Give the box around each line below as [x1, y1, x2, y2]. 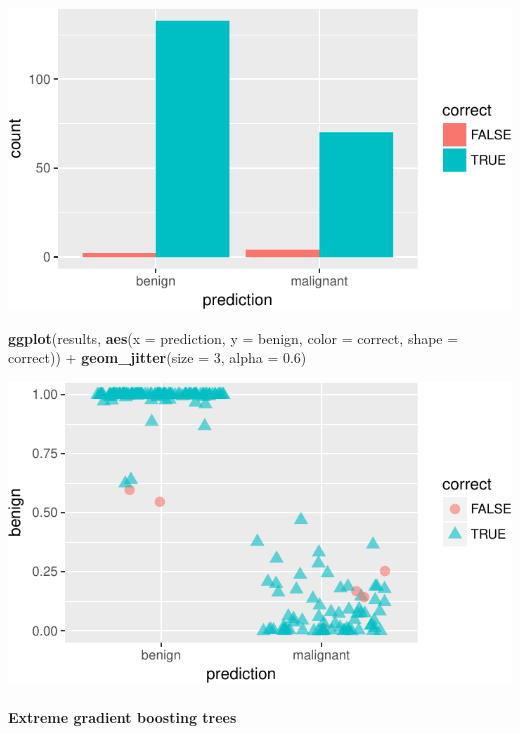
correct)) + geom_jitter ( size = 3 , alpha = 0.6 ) [8, 347, 307, 368]
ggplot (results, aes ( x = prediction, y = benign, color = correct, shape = [8, 327, 459, 348]
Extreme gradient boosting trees [8, 707, 237, 728]
